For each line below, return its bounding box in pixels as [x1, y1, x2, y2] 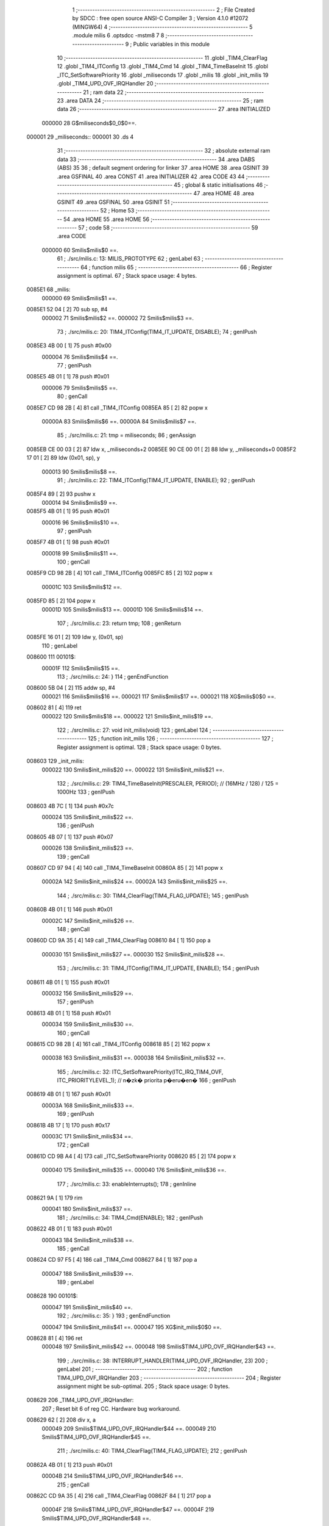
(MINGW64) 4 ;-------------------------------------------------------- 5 [72, 23, 253, 31]
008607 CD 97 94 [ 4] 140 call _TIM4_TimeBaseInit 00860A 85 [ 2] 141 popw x [26, 864, 224, 872]
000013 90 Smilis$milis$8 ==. [41, 468, 117, 476]
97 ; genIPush [57, 527, 92, 534]
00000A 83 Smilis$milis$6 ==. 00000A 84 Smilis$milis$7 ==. [41, 418, 197, 425]
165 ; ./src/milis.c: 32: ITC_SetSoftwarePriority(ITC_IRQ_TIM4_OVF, [57, 1068, 224, 1076]
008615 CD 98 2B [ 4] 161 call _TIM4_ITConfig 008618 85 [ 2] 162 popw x [26, 1040, 210, 1047]
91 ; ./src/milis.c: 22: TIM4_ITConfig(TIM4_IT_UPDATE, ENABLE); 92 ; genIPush [57, 476, 255, 483]
